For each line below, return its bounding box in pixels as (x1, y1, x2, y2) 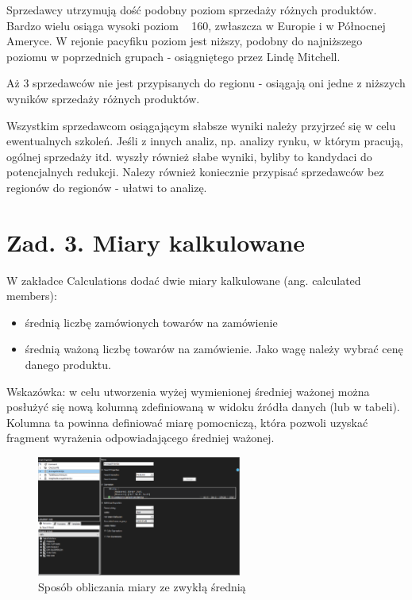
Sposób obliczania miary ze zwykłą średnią (38, 578, 246, 594)
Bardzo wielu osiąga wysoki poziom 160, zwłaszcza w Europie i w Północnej (6, 17, 386, 33)
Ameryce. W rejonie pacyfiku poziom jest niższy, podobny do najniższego (6, 33, 363, 49)
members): (6, 287, 57, 304)
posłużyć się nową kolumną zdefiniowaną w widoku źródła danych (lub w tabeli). (6, 398, 400, 415)
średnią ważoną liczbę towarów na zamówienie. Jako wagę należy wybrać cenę (25, 340, 403, 357)
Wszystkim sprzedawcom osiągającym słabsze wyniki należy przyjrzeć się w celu (6, 117, 396, 133)
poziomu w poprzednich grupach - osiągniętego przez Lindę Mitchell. (6, 48, 341, 64)
